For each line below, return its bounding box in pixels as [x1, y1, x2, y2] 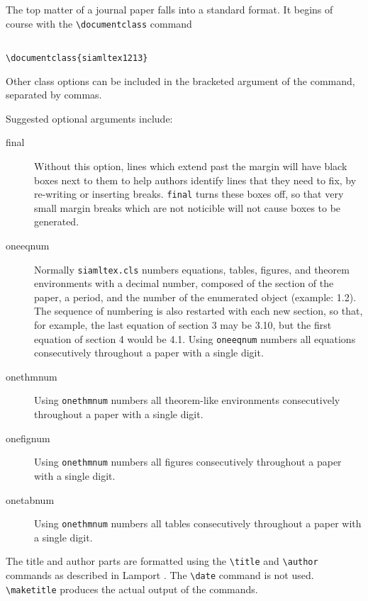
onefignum [6, 430, 50, 445]
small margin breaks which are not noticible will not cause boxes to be [34, 200, 341, 215]
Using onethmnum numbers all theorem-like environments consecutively [34, 393, 340, 408]
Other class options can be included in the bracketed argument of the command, [6, 73, 355, 88]
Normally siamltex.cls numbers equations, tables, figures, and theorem [34, 262, 350, 276]
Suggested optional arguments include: [6, 111, 173, 125]
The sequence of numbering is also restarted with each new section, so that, [34, 303, 363, 318]
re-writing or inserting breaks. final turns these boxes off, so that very [34, 186, 344, 201]
